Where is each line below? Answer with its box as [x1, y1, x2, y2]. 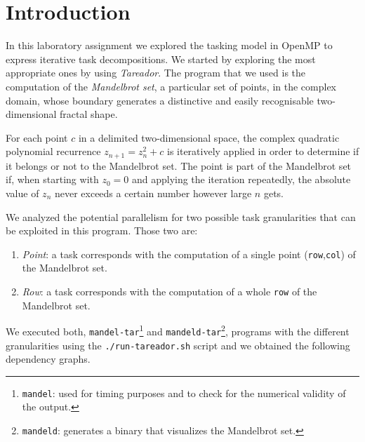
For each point [6, 130, 68, 145]
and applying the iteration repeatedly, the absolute [131, 172, 351, 187]
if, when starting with [6, 172, 99, 187]
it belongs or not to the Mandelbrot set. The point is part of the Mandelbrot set [6, 158, 352, 173]
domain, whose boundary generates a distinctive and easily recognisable [6, 93, 314, 107]
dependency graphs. [6, 351, 91, 366]
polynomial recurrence [6, 144, 101, 159]
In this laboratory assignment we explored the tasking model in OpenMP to [6, 38, 333, 53]
